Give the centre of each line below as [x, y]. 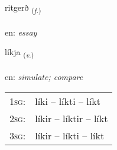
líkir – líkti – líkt [70, 135]
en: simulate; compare [44, 77]
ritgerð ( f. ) [23, 8]
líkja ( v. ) [19, 53]
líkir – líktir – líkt [71, 118]
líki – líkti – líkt [68, 101]
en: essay [21, 32]
